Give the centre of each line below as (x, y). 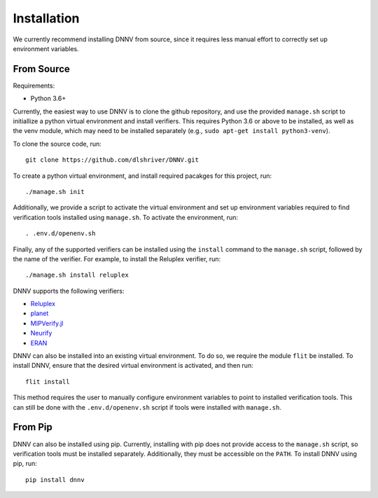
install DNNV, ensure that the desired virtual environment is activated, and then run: (133, 366)
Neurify (41, 333)
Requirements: (34, 85)
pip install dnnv (55, 479)
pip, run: (25, 464)
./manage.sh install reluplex (77, 275)
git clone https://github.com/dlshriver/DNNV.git (112, 160)
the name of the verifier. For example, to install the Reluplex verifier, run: (117, 258)
